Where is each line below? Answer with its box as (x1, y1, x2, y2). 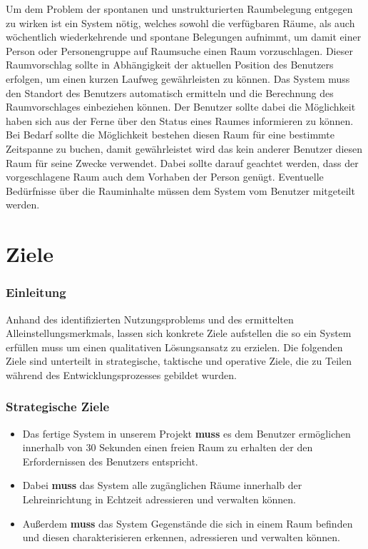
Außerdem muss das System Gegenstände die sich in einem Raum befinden (22, 515, 353, 530)
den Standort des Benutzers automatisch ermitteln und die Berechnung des (6, 85, 334, 100)
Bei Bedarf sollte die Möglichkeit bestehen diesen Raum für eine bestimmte (6, 127, 334, 142)
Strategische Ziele (6, 398, 110, 415)
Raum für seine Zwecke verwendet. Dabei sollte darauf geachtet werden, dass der (6, 155, 359, 170)
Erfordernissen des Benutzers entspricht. (22, 453, 198, 468)
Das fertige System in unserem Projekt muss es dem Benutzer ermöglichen (22, 425, 351, 440)
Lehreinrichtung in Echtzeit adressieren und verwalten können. (22, 492, 296, 507)
